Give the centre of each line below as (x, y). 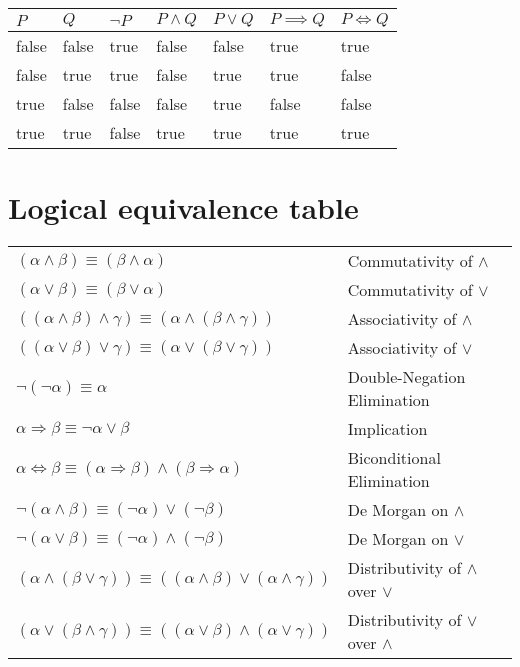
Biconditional (394, 458)
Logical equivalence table (183, 207)
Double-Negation (406, 377)
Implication (387, 429)
